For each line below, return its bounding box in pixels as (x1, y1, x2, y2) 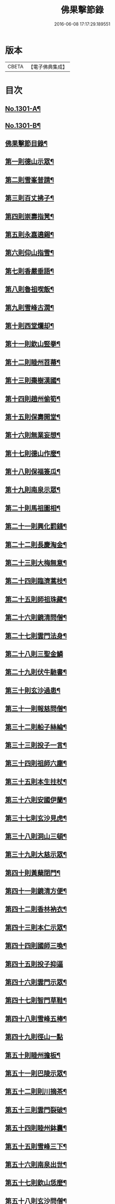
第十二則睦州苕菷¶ (5, 358, 61, 366)
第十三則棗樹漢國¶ (5, 376, 61, 385)
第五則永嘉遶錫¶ (5, 230, 54, 239)
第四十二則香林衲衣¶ (5, 905, 67, 914)
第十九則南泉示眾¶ (5, 486, 61, 494)
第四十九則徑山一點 (5, 1033, 63, 1041)
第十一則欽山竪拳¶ (5, 340, 61, 348)
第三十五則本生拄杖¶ (5, 777, 67, 786)
